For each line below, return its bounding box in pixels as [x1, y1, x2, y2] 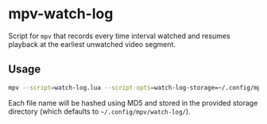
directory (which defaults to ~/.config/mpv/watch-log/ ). [8, 107, 191, 116]
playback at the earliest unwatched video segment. [8, 39, 176, 48]
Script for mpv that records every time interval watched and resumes [8, 31, 230, 41]
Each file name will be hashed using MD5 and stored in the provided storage [8, 98, 258, 107]
